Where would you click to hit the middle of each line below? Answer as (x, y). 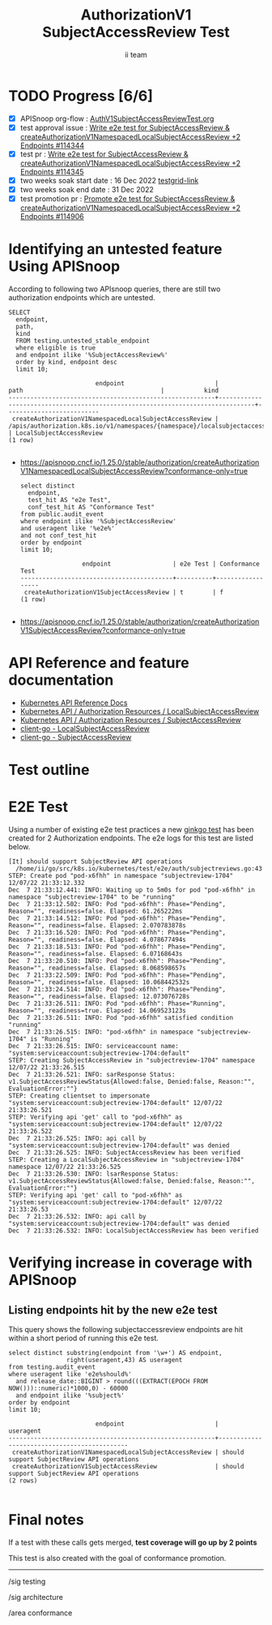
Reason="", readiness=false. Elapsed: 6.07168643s (96, 954)
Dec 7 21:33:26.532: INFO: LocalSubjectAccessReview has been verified (134, 1231)
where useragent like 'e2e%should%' (70, 1374)
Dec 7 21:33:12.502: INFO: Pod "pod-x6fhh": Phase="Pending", (117, 905)
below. (19, 847)
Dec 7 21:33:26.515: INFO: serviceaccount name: (94, 1047)
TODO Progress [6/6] (81, 96)
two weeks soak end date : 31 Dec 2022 (87, 189)
